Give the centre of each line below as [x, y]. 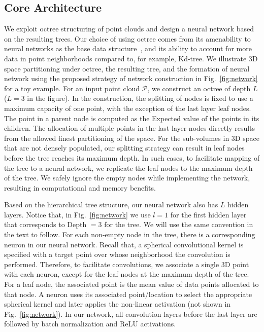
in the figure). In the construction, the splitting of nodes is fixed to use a [140, 98]
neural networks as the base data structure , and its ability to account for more [128, 48]
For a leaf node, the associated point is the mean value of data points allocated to [131, 284]
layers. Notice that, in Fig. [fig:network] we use [77, 214]
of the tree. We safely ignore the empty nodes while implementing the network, [127, 178]
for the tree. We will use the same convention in [179, 224]
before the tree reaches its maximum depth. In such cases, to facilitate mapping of [132, 157]
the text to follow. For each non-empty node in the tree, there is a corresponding [130, 234]
